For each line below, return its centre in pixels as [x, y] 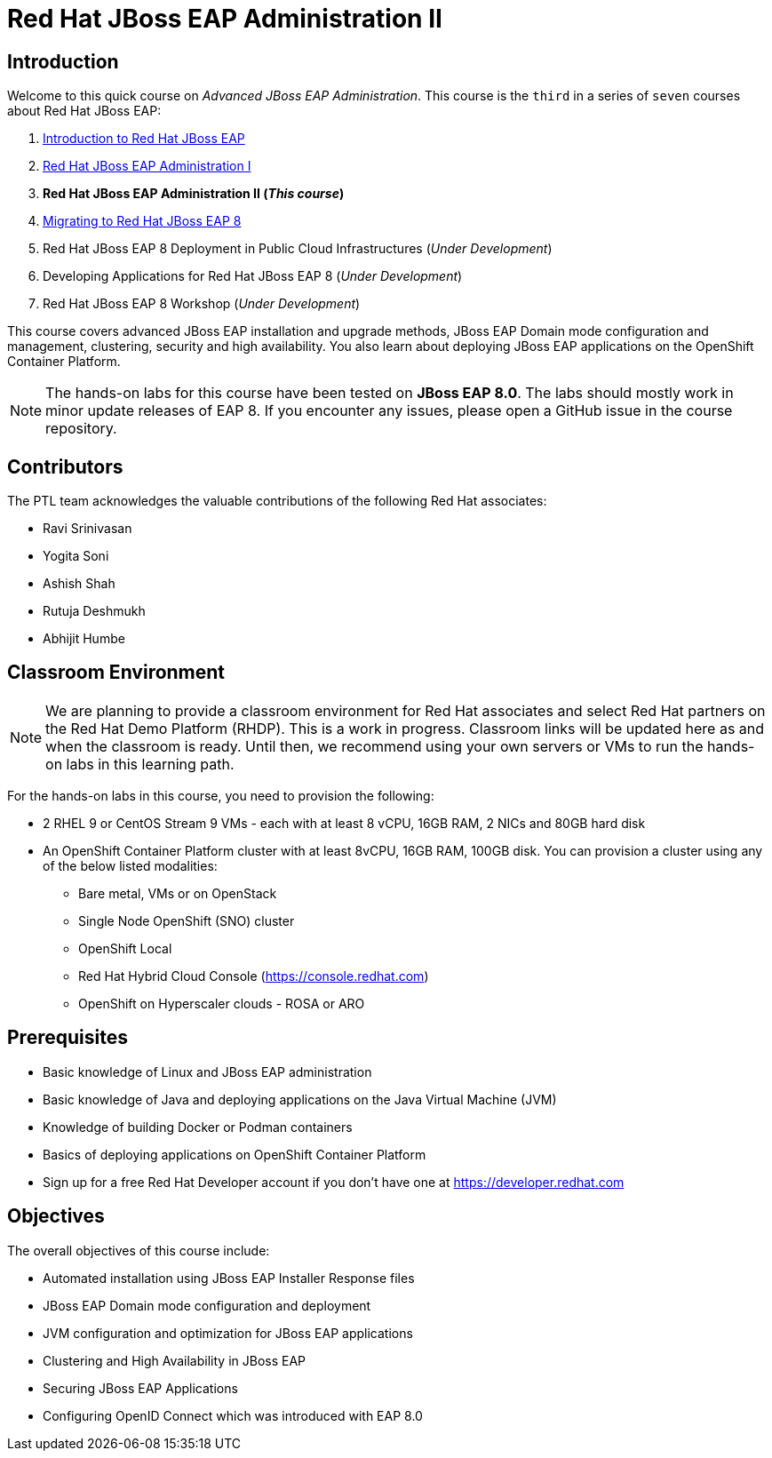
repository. [81, 429]
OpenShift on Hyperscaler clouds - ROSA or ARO [222, 1003]
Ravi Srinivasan [88, 529]
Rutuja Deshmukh [94, 611]
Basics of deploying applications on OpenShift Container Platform [235, 1154]
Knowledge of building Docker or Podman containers [198, 1127]
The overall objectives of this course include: [139, 1250]
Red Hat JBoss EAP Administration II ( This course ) [194, 194]
